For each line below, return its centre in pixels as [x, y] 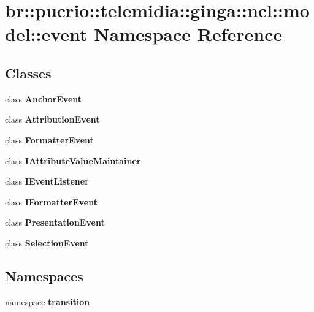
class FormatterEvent [49, 139]
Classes [28, 73]
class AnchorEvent [44, 98]
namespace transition [48, 301]
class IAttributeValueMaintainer [73, 160]
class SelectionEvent [47, 242]
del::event [46, 34]
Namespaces [44, 276]
